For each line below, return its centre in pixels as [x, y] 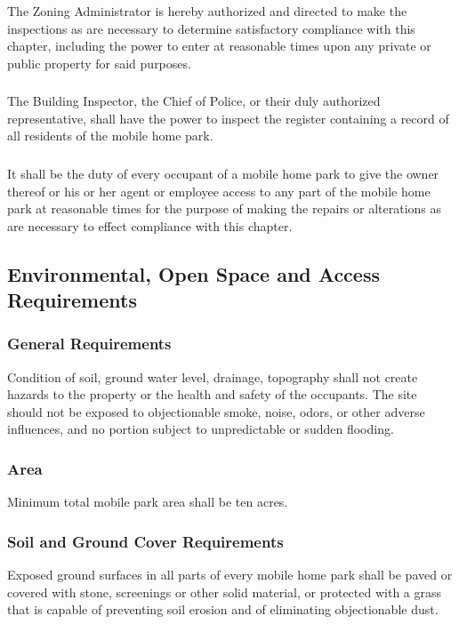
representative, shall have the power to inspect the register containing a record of [228, 118]
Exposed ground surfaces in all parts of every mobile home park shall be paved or [230, 575]
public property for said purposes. [99, 63]
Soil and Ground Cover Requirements [145, 541]
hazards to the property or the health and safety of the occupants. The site [212, 394]
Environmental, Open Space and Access [193, 273]
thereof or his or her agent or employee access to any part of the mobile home [219, 191]
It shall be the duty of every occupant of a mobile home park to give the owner [223, 173]
